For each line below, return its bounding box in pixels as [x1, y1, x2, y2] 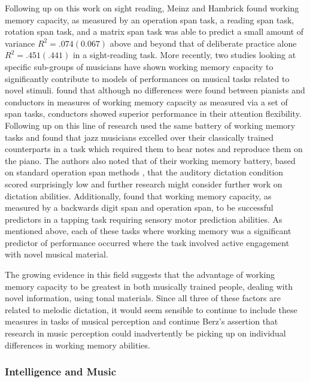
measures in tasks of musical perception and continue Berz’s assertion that [5, 315, 278, 328]
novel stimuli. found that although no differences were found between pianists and [5, 84, 305, 96]
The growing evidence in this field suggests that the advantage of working [5, 268, 275, 281]
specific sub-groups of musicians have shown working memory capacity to [5, 60, 273, 72]
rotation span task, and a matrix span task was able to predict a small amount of [5, 25, 304, 38]
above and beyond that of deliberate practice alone [110, 37, 297, 49]
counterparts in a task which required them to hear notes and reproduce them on [5, 143, 303, 155]
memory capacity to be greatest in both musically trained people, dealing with [5, 280, 293, 292]
